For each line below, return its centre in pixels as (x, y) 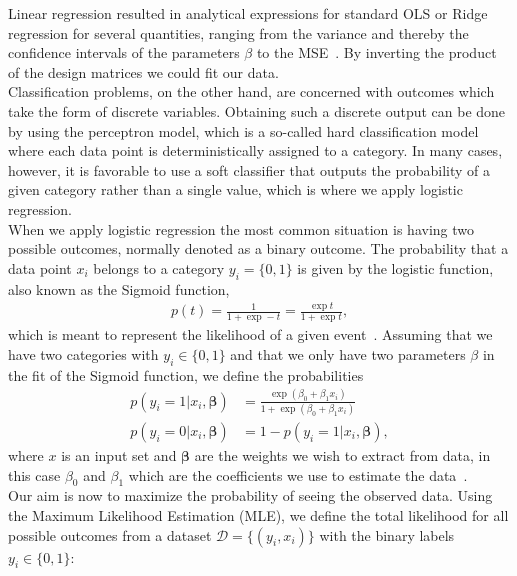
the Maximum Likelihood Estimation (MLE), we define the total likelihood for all (258, 514)
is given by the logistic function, (395, 267)
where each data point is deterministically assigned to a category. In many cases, (255, 150)
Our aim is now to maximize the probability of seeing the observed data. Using (250, 495)
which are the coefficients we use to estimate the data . (298, 474)
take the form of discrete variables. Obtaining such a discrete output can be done (257, 110)
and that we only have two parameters (348, 353)
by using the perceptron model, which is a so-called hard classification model (243, 130)
